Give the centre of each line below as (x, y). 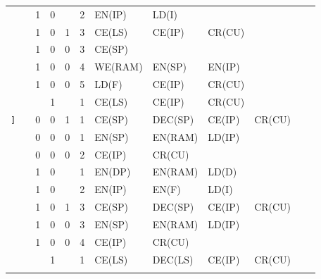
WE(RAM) (119, 67)
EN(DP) (113, 172)
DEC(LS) (173, 259)
